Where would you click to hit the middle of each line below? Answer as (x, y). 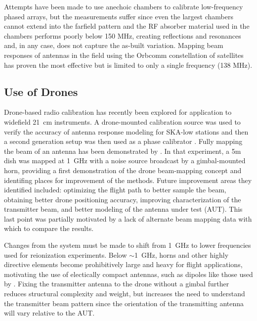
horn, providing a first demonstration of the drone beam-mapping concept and (123, 170)
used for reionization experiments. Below (65, 254)
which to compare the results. (49, 228)
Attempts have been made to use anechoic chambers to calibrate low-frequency (124, 6)
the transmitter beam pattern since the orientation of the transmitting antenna (124, 303)
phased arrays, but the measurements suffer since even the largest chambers (119, 16)
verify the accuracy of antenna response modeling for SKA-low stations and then (126, 131)
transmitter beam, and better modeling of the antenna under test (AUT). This (123, 209)
